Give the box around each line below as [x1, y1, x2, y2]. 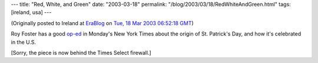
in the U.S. [11, 38, 37, 45]
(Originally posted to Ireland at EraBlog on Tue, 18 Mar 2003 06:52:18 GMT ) [11, 19, 194, 26]
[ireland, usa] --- [11, 9, 52, 16]
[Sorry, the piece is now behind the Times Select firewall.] [11, 49, 151, 56]
